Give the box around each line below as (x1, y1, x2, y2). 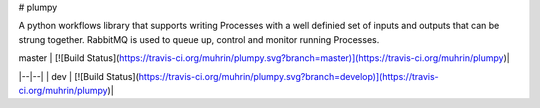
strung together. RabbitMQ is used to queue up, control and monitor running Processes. (18, 33, 380, 45)
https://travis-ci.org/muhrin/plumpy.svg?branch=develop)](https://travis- (138, 70, 439, 82)
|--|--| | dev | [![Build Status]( (18, 70, 140, 82)
